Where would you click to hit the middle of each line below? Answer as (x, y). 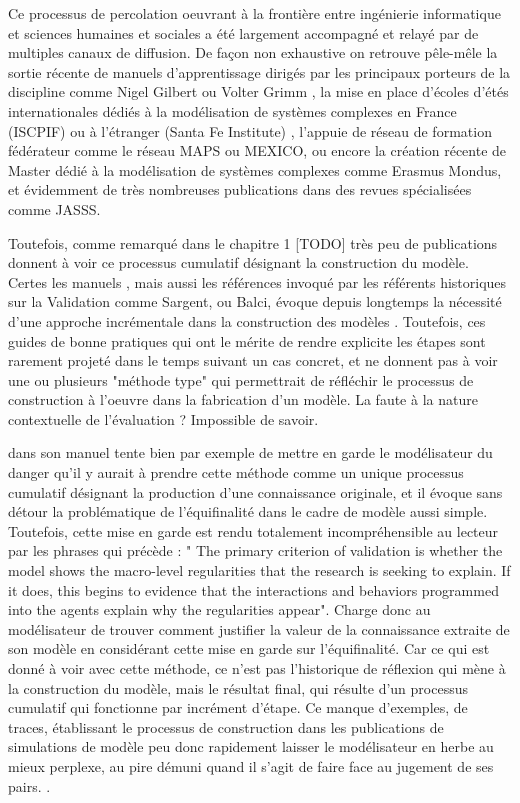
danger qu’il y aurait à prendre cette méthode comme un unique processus (236, 472)
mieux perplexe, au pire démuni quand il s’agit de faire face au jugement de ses (251, 765)
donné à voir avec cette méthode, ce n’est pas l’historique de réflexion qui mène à (257, 668)
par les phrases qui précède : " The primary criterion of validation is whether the (255, 550)
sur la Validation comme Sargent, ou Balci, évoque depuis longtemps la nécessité (255, 301)
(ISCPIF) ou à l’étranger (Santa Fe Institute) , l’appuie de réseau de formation (250, 130)
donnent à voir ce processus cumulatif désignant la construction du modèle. (238, 262)
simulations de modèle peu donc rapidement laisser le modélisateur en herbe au (251, 746)
